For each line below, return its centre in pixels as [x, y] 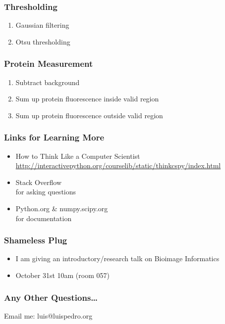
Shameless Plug [36, 240]
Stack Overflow [39, 182]
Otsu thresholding [43, 41]
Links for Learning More [54, 137]
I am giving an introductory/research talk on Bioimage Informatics [117, 258]
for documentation [44, 218]
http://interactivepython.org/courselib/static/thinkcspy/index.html [118, 165]
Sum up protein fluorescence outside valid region [89, 115]
